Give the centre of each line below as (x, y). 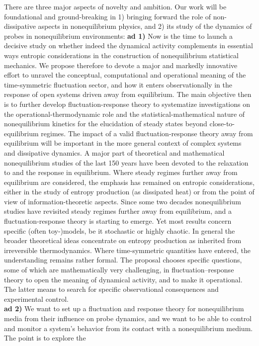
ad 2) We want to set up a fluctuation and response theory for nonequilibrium (124, 308)
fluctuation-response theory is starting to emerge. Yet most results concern (118, 221)
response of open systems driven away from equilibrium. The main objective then (128, 94)
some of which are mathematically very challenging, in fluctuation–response (119, 270)
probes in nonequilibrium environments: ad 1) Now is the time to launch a (118, 36)
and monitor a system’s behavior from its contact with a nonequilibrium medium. (129, 328)
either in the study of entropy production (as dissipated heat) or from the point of (129, 192)
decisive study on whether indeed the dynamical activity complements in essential (129, 45)
